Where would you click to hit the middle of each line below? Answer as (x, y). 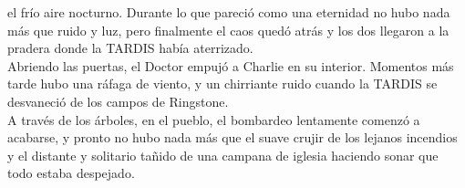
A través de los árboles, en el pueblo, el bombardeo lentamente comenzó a (214, 119)
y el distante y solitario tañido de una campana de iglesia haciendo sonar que (223, 155)
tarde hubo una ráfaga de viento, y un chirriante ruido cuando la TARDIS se (222, 84)
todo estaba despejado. (71, 173)
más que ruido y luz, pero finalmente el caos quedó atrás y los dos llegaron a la (228, 30)
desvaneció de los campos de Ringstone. (118, 101)
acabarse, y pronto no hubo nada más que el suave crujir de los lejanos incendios (232, 137)
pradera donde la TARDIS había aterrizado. (130, 48)
